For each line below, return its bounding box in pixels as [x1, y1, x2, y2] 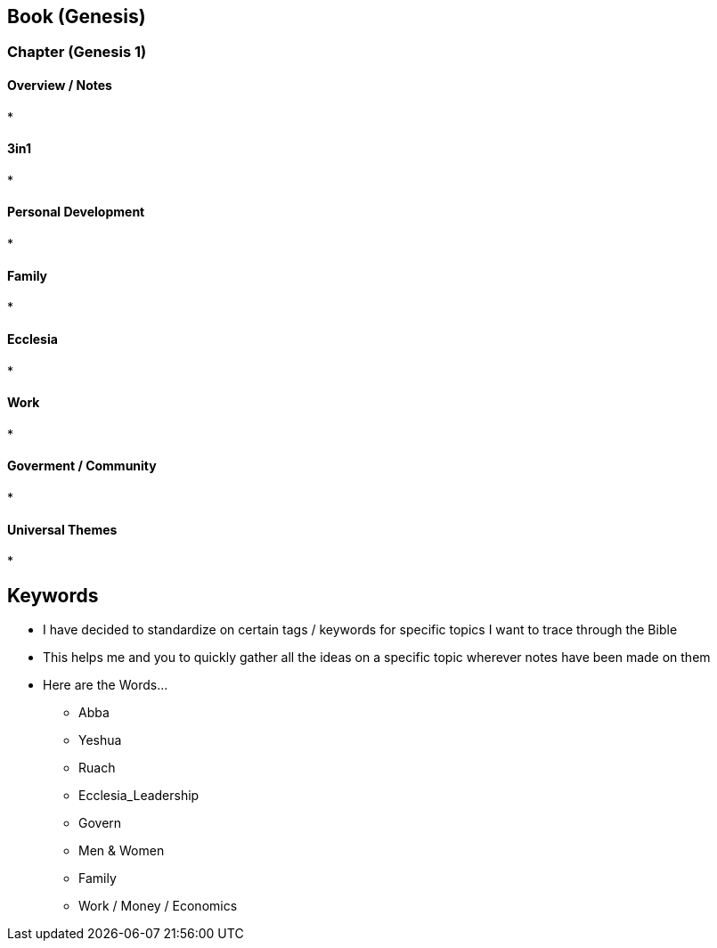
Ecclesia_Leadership [78, 788, 200, 804]
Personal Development [7, 204, 145, 220]
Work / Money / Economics [78, 898, 238, 914]
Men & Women [78, 843, 165, 859]
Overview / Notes [7, 78, 112, 94]
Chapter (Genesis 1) [7, 43, 147, 61]
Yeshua [78, 732, 122, 748]
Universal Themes [7, 521, 118, 537]
